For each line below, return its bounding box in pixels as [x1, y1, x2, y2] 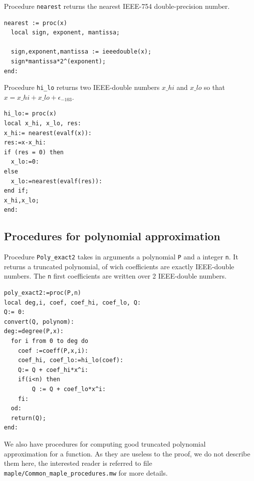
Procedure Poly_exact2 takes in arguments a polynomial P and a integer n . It [4, 252, 238, 262]
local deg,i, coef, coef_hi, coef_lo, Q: [4, 299, 141, 306]
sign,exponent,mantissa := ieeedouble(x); [11, 48, 152, 56]
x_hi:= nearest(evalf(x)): [4, 129, 92, 137]
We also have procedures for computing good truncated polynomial [4, 439, 206, 449]
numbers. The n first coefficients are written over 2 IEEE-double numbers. [4, 271, 227, 281]
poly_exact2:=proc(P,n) [4, 289, 81, 297]
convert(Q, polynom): [4, 318, 75, 325]
